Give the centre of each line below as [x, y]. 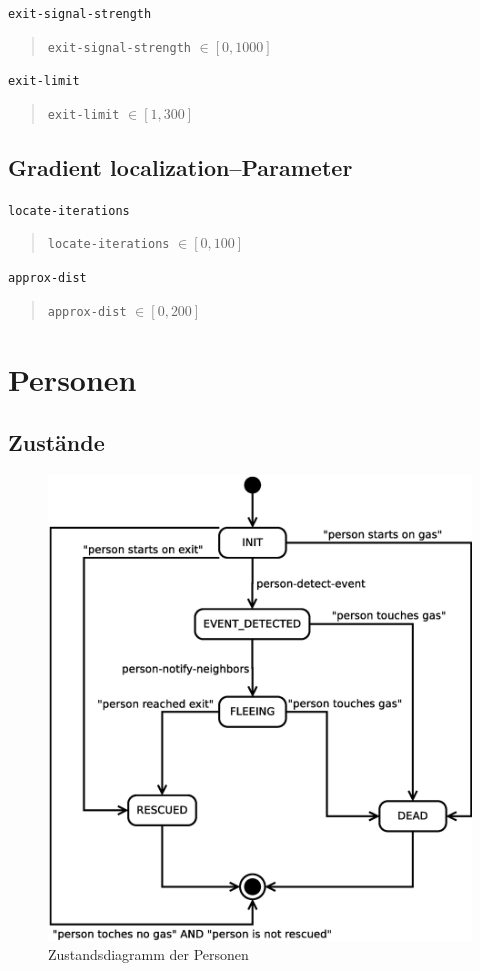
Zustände [56, 442]
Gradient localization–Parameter [180, 167]
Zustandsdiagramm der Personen [148, 954]
